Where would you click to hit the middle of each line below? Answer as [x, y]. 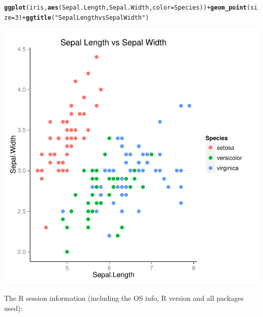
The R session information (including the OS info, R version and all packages [124, 298]
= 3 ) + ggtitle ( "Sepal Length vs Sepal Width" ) [80, 17]
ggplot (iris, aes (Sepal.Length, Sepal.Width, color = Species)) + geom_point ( [127, 8]
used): [13, 308]
